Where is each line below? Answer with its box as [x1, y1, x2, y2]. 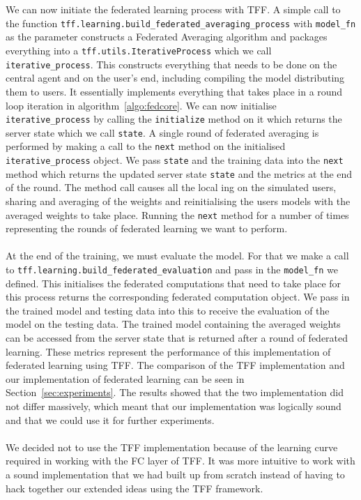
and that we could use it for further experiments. [6, 412, 215, 427]
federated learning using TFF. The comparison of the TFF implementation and [6, 358, 345, 372]
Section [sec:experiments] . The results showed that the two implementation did [6, 385, 344, 400]
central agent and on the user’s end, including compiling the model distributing [6, 70, 345, 85]
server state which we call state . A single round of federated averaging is [6, 125, 319, 139]
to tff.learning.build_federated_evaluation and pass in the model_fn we [6, 262, 339, 277]
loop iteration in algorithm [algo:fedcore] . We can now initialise [6, 98, 277, 112]
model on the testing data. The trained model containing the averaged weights [6, 317, 341, 331]
